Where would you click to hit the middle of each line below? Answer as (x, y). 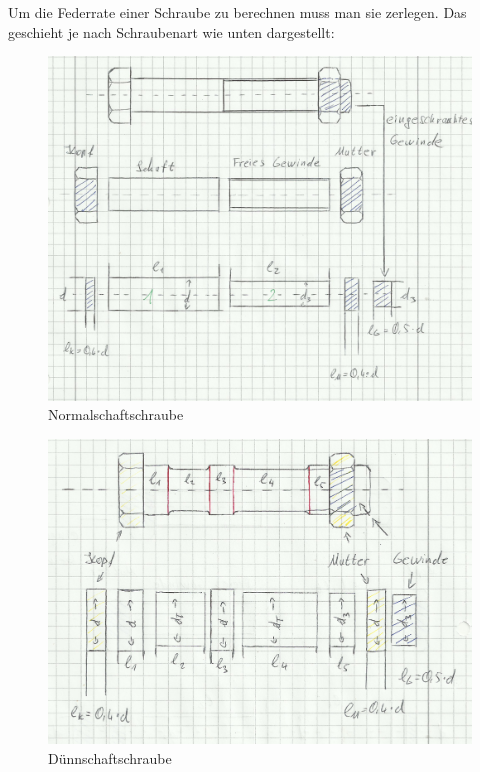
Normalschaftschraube (116, 414)
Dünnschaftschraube (110, 757)
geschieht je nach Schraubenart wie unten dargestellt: (171, 31)
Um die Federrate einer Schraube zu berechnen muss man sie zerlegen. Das (237, 12)
